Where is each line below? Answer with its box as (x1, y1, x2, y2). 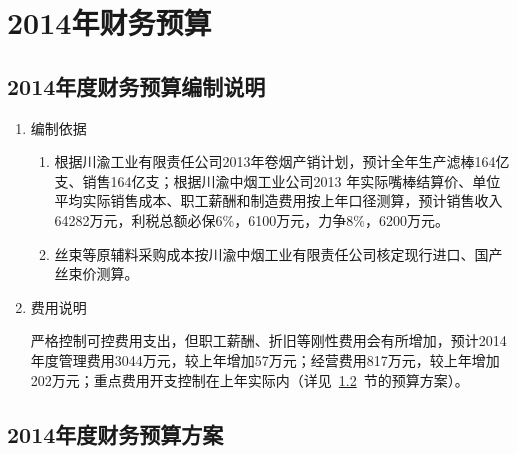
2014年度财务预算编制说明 (7, 70, 266, 101)
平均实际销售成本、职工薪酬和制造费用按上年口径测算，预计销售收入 (54, 190, 503, 211)
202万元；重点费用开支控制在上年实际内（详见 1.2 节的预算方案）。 (30, 369, 469, 390)
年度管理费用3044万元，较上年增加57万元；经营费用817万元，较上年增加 (30, 349, 500, 370)
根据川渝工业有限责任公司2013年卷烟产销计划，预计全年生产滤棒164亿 (54, 151, 510, 172)
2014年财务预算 (7, 2, 212, 43)
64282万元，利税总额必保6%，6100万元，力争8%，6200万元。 (54, 209, 449, 230)
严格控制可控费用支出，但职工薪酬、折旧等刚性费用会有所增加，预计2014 (30, 330, 507, 351)
